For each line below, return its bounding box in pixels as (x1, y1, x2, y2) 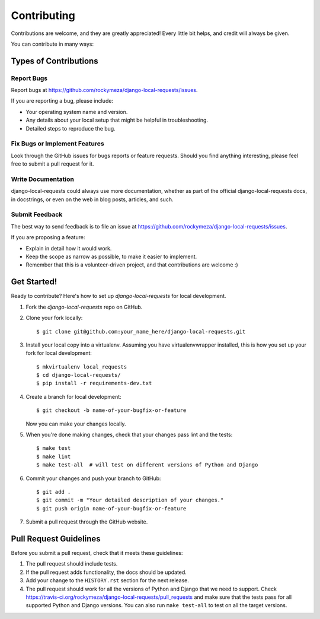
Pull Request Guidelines (11, 534, 101, 544)
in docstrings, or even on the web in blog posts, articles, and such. (11, 196, 174, 203)
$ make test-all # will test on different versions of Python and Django (36, 462, 258, 468)
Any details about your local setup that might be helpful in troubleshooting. (25, 116, 209, 124)
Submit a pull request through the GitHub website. (25, 518, 148, 525)
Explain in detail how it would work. (25, 245, 112, 252)
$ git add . (36, 488, 71, 495)
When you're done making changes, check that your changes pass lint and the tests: (25, 431, 233, 439)
